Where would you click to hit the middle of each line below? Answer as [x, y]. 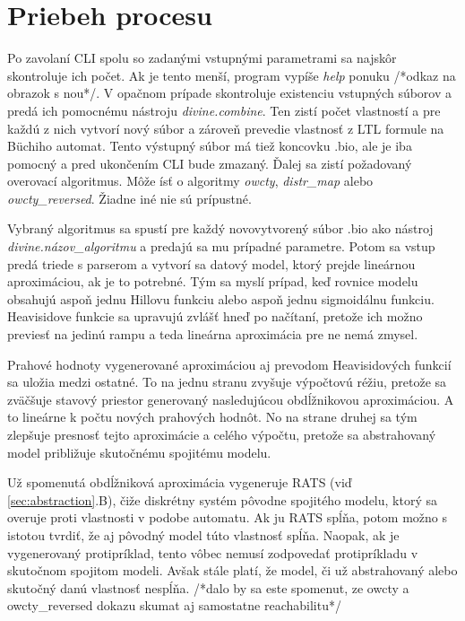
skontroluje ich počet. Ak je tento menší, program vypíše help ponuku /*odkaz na [232, 75]
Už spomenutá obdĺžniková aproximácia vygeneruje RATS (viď [180, 482]
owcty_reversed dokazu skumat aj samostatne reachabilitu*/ [174, 605]
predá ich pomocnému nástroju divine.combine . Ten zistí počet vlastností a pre [224, 110]
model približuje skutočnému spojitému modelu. [139, 452]
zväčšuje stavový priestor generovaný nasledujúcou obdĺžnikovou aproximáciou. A [231, 399]
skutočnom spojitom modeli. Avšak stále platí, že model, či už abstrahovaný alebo [232, 570]
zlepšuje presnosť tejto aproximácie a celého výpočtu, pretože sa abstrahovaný [222, 434]
